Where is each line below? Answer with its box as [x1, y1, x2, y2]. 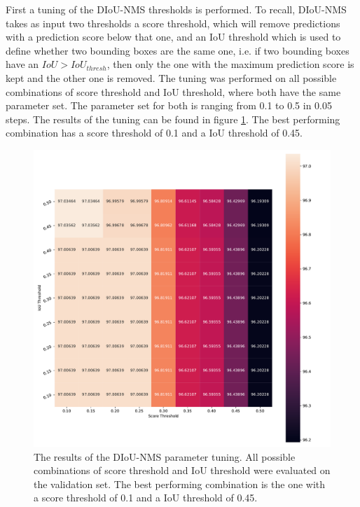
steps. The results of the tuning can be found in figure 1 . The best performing [6, 111, 340, 126]
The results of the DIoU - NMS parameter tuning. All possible [34, 449, 296, 464]
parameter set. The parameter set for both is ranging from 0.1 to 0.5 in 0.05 [6, 98, 332, 113]
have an [6, 57, 39, 71]
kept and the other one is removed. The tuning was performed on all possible [6, 70, 337, 85]
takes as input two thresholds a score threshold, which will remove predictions [6, 15, 340, 30]
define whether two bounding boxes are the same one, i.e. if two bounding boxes [6, 43, 349, 57]
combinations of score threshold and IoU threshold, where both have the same [6, 84, 341, 99]
